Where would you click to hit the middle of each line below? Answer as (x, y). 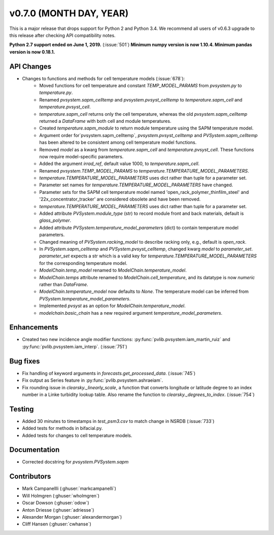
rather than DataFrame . (64, 284)
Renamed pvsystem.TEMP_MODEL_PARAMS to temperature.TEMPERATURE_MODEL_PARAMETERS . (144, 171)
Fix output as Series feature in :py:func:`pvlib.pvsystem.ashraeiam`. (93, 380)
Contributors (30, 476)
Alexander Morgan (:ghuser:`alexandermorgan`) (72, 517)
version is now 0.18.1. (32, 52)
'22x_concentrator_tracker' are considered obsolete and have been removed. (120, 199)
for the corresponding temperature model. (83, 263)
